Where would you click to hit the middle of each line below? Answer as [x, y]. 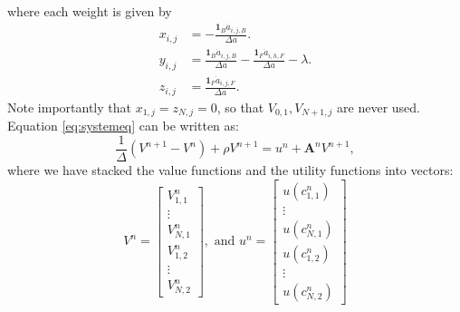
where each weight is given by [90, 11]
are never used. [379, 107]
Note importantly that [69, 107]
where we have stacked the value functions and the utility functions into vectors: [230, 170]
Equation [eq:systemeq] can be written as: [123, 126]
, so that [240, 107]
